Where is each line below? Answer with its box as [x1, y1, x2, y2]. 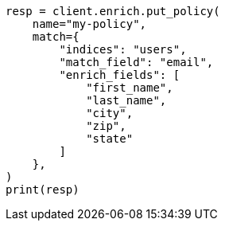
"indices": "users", [59, 43, 187, 56]
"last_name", [86, 94, 167, 107]
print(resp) [6, 183, 80, 196]
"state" [86, 132, 134, 145]
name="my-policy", [32, 18, 147, 30]
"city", [86, 107, 134, 119]
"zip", [86, 119, 126, 132]
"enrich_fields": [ [59, 68, 180, 81]
